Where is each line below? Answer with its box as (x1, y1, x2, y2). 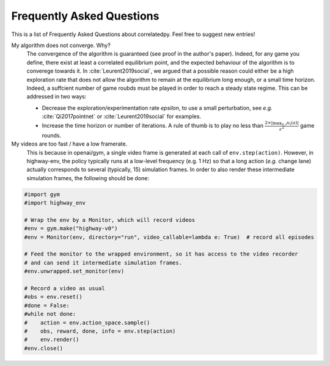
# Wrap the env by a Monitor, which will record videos (24, 216, 196, 223)
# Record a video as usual (24, 285, 105, 292)
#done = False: (24, 302, 70, 309)
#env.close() (24, 345, 64, 351)
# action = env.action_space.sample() (24, 319, 150, 326)
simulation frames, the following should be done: (26, 174, 150, 181)
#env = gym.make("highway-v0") (24, 225, 119, 232)
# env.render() (24, 336, 79, 343)
